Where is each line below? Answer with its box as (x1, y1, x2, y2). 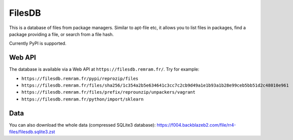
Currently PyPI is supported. (9, 40, 66, 46)
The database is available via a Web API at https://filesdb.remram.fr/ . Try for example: (9, 67, 199, 72)
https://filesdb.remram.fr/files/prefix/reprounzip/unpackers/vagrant (21, 89, 195, 95)
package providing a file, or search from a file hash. (9, 31, 114, 37)
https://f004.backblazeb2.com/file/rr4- (157, 122, 236, 128)
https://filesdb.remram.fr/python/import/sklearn (21, 96, 144, 102)
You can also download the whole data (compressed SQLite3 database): (9, 122, 156, 128)
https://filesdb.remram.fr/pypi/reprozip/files (21, 75, 139, 81)
